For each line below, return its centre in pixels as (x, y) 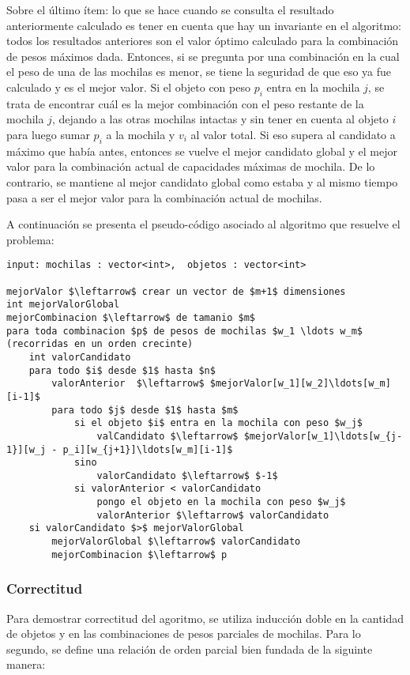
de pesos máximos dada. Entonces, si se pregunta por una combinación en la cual (203, 56)
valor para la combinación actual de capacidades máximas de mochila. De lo (191, 166)
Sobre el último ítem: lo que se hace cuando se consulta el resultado (170, 9)
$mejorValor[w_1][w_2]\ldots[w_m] (300, 384)
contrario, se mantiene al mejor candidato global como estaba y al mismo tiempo (202, 181)
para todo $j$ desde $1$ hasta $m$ (145, 410)
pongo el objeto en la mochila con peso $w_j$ (221, 502)
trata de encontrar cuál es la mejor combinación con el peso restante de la (185, 103)
